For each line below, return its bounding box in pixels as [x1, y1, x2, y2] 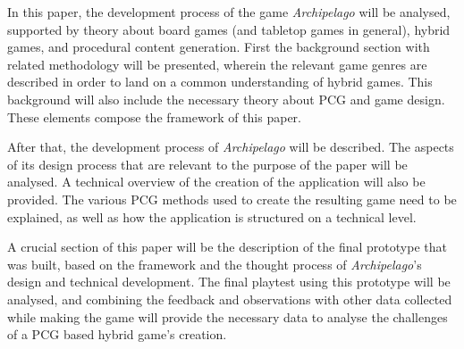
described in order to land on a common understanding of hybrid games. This [7, 72, 433, 91]
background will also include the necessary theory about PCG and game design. [7, 89, 445, 108]
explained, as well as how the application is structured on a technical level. [7, 207, 417, 226]
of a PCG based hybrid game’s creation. [7, 325, 227, 344]
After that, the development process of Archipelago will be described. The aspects [7, 137, 454, 156]
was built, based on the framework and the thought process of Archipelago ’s [7, 254, 422, 273]
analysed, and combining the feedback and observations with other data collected [7, 289, 452, 308]
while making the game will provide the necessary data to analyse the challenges [7, 307, 448, 326]
